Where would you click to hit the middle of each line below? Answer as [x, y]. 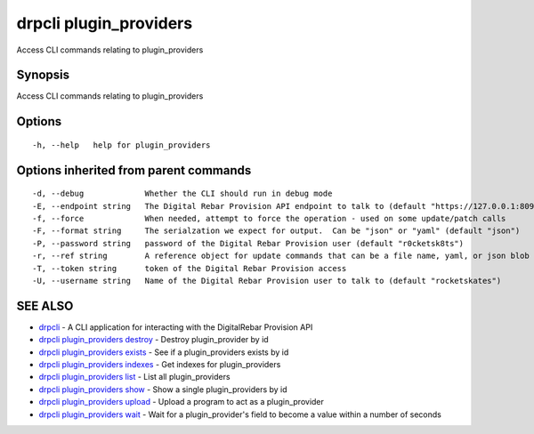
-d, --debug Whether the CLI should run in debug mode [182, 194]
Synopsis [43, 75]
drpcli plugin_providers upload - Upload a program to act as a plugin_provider [182, 402]
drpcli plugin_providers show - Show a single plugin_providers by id [163, 389]
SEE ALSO [45, 305]
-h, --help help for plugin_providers [121, 145]
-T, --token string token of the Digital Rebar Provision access [190, 268]
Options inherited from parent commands [134, 170]
